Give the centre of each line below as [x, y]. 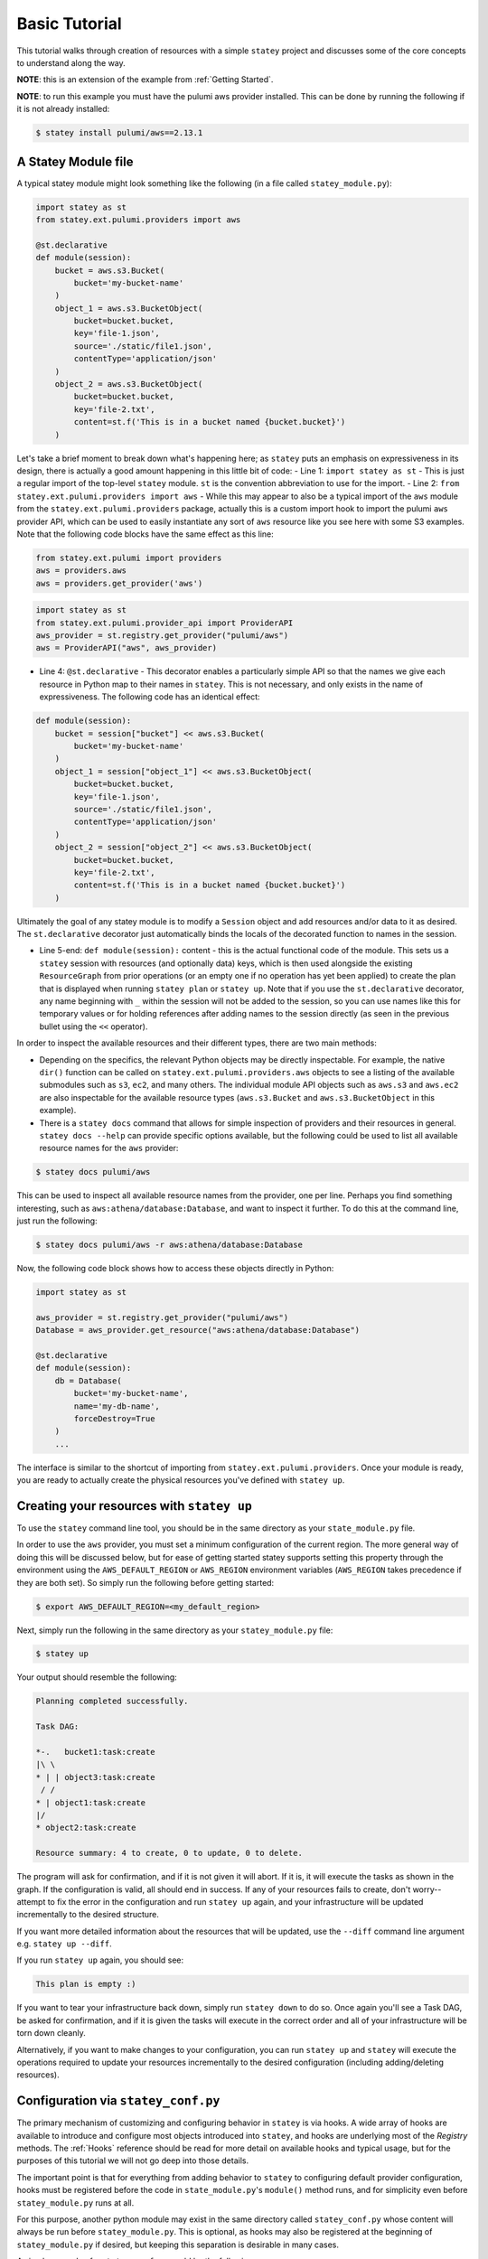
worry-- [427, 1889]
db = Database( [88, 1381]
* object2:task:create [86, 1828]
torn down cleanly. [51, 2033]
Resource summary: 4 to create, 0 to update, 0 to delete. [169, 1853]
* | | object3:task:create [95, 1777]
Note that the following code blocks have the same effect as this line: [145, 534]
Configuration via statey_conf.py [118, 2101]
